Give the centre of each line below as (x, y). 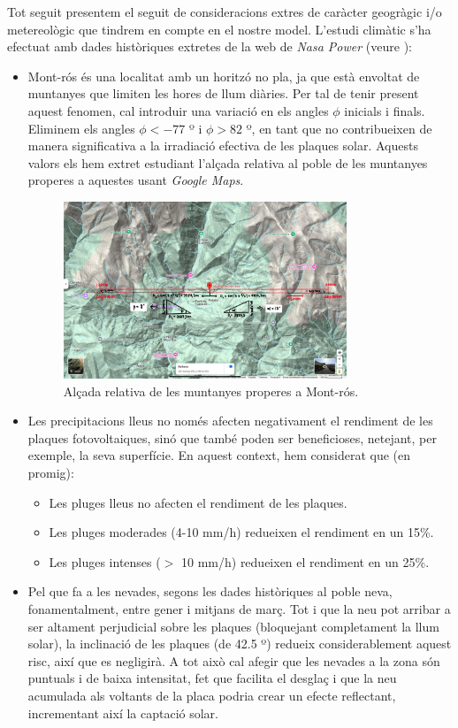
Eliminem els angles (81, 128)
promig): (51, 472)
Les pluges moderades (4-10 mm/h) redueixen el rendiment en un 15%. (241, 532)
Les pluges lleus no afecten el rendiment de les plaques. (198, 502)
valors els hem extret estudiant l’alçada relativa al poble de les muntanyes (228, 162)
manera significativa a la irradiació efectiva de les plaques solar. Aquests (223, 146)
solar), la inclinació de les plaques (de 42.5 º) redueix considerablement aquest (240, 644)
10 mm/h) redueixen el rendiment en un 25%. (305, 561)
